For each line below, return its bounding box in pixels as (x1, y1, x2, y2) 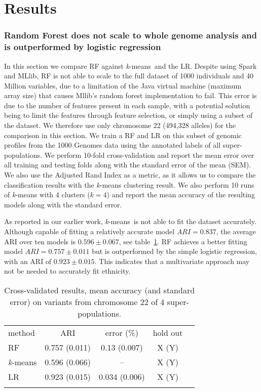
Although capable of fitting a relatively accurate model (4, 226, 175, 237)
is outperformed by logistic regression (4, 40, 161, 53)
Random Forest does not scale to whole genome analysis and (4, 29, 257, 41)
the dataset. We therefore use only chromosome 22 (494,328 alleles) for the (4, 120, 236, 130)
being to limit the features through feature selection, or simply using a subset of (4, 110, 253, 120)
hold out (153, 326, 183, 338)
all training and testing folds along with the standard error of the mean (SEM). (4, 159, 251, 170)
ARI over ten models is (4, 236, 76, 246)
